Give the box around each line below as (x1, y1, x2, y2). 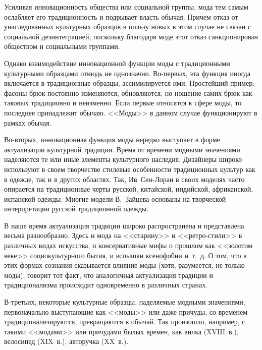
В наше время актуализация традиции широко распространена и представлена (4, 220, 244, 230)
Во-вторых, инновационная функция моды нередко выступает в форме (4, 134, 220, 145)
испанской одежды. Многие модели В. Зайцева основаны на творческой (4, 193, 226, 204)
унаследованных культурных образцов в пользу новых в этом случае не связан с (4, 21, 251, 32)
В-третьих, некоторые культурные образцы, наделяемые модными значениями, (4, 297, 245, 307)
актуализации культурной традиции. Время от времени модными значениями (4, 144, 240, 154)
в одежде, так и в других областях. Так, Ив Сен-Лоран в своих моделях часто (4, 173, 245, 184)
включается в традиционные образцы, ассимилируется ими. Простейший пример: (4, 78, 255, 88)
